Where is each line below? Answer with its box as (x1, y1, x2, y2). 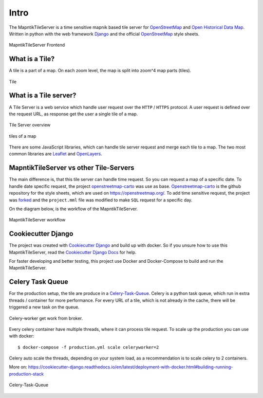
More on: (9, 364, 27, 370)
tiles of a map (9, 133, 37, 139)
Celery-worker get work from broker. (9, 315, 83, 321)
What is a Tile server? (9, 91, 76, 100)
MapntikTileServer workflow (9, 217, 66, 223)
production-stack (9, 371, 44, 377)
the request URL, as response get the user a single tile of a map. (9, 111, 138, 117)
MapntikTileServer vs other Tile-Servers (9, 163, 134, 172)
